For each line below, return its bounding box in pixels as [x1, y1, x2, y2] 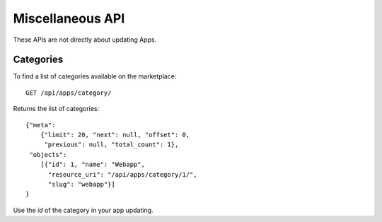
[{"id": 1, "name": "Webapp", [40, 160, 145, 169]
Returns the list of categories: [13, 105, 100, 113]
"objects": [29, 151, 67, 158]
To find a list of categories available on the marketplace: [13, 72, 177, 81]
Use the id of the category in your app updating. [13, 206, 154, 214]
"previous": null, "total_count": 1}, [44, 141, 179, 148]
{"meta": [25, 121, 56, 129]
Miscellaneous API [13, 11, 125, 26]
